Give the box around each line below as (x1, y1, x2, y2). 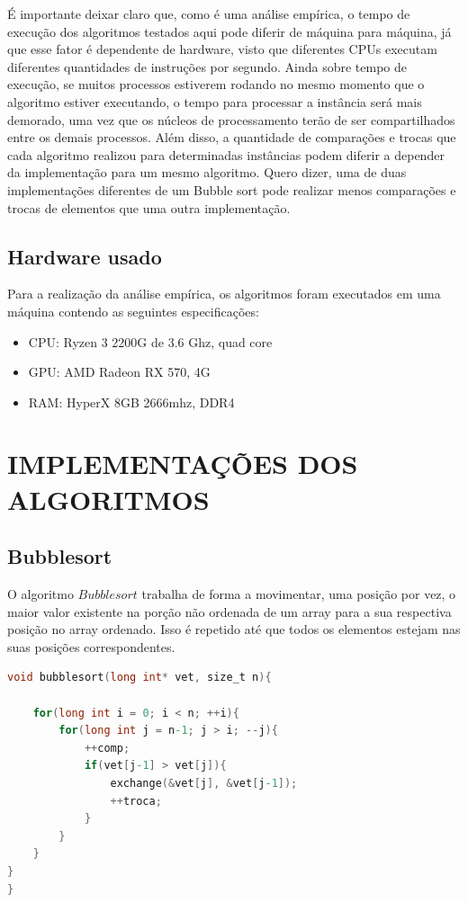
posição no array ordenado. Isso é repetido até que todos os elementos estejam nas (7, 620, 461, 639)
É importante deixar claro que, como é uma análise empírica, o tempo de (7, 4, 410, 22)
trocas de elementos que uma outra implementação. (7, 198, 291, 217)
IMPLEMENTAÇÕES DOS (7, 445, 358, 482)
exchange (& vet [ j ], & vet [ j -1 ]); (110, 777, 298, 790)
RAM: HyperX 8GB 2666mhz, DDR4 (28, 392, 235, 411)
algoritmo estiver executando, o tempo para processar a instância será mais (7, 92, 422, 111)
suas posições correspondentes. (7, 637, 175, 656)
